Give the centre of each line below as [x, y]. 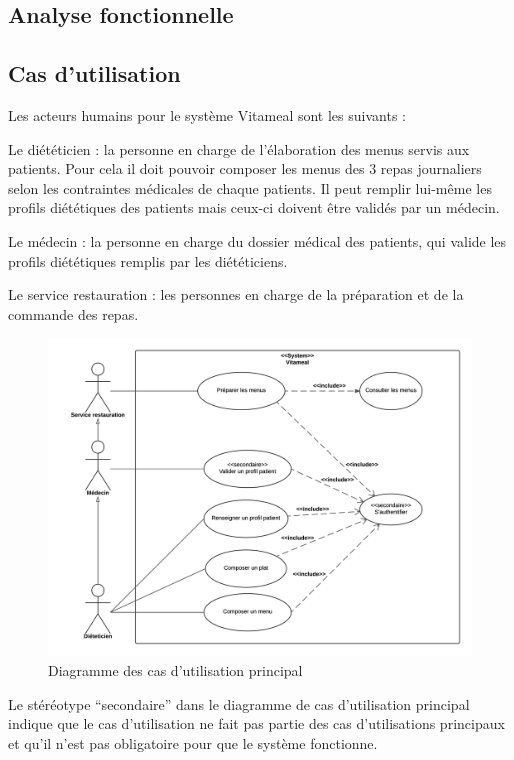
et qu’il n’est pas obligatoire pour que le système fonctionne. [193, 742]
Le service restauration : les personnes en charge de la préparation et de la [236, 294]
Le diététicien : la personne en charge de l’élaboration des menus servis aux [239, 148]
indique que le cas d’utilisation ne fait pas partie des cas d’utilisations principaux [256, 723]
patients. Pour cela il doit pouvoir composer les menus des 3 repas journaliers [245, 168]
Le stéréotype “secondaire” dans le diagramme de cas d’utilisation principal [239, 703]
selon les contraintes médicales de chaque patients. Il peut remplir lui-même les [250, 187]
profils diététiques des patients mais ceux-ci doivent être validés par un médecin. [254, 207]
